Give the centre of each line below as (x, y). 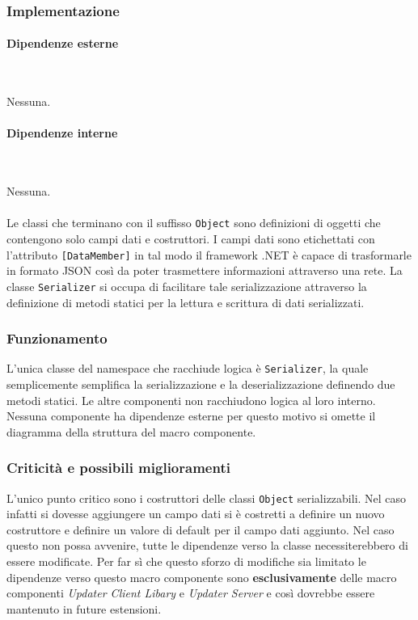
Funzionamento (57, 338)
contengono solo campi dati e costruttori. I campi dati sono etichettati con (191, 239)
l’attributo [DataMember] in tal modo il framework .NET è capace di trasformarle (209, 254)
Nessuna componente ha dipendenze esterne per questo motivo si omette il (191, 416)
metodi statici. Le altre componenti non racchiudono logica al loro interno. (191, 400)
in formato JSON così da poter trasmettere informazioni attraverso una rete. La (205, 270)
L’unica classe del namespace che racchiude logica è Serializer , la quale (188, 368)
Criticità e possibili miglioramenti (118, 468)
